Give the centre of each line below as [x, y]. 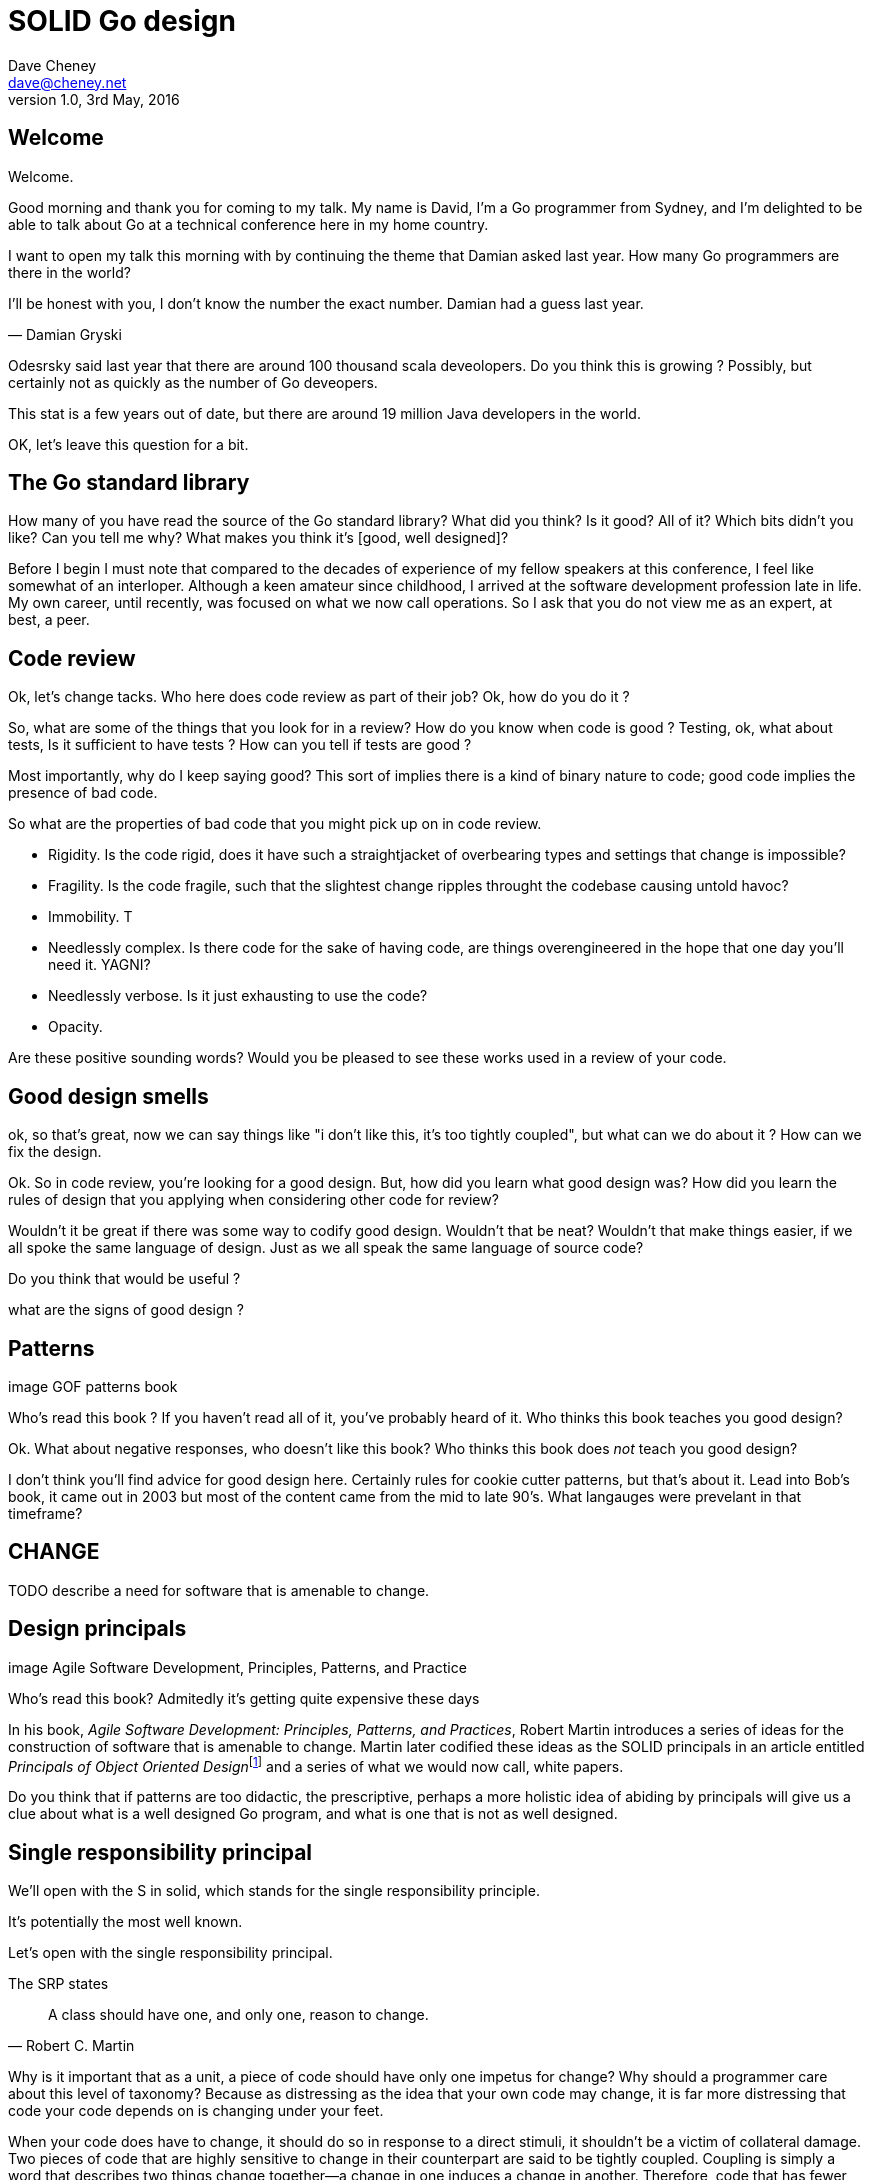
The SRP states [58, 1984]
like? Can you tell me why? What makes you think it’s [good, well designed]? [258, 538]
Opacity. [75, 1027]
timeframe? [45, 1513]
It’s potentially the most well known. [125, 1922]
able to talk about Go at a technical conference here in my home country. [248, 224]
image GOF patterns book [93, 1386]
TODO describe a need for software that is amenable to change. [219, 1590]
